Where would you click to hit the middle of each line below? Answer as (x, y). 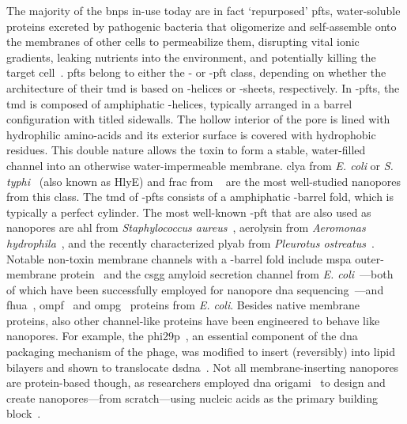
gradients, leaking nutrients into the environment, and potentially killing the (191, 57)
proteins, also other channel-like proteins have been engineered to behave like (193, 320)
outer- (369, 258)
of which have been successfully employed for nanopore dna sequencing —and (195, 289)
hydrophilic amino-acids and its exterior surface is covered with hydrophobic (191, 134)
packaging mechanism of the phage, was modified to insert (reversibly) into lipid (201, 352)
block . (24, 413)
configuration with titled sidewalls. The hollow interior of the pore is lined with (198, 119)
